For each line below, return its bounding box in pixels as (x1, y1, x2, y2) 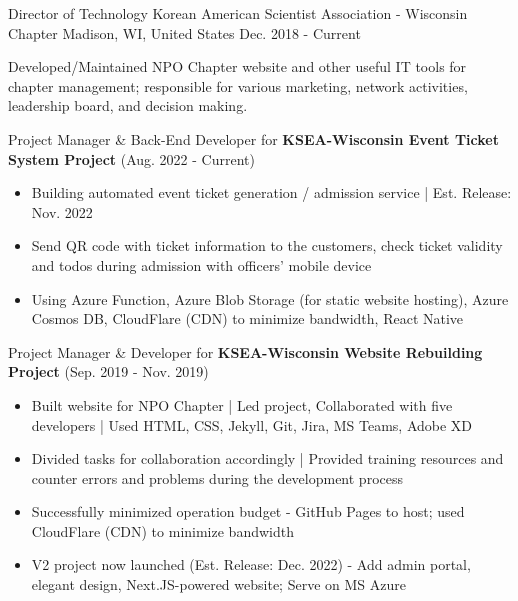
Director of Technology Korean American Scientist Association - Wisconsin (8, 3, 468, 23)
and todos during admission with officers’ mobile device (31, 254, 372, 275)
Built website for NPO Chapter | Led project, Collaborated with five (31, 394, 453, 415)
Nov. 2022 (31, 201, 93, 222)
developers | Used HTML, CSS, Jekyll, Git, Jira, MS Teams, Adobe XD (31, 414, 473, 435)
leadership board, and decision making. (8, 95, 248, 116)
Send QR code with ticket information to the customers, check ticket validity (31, 235, 503, 256)
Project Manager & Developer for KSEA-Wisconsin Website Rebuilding (8, 341, 483, 362)
